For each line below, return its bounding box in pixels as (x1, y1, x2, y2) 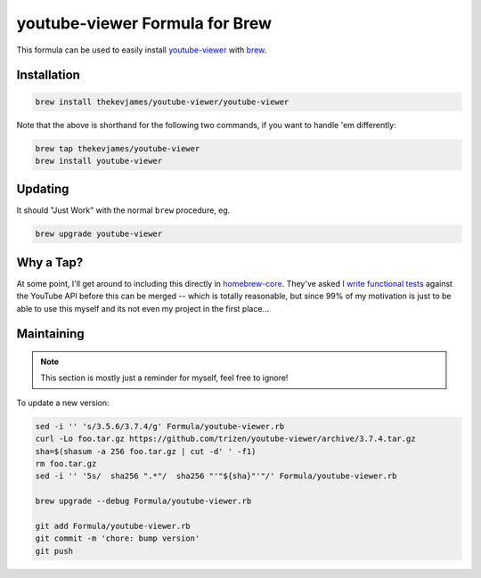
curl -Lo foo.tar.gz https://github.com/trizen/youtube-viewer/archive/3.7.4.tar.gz (35, 434, 416, 444)
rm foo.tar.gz (35, 459, 97, 469)
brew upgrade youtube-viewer (35, 229, 163, 240)
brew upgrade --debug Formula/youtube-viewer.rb (35, 496, 252, 507)
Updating (16, 182, 69, 197)
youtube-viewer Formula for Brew (16, 13, 272, 33)
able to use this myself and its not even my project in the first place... (16, 303, 270, 313)
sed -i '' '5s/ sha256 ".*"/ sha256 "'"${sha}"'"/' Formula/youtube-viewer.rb (35, 471, 397, 481)
